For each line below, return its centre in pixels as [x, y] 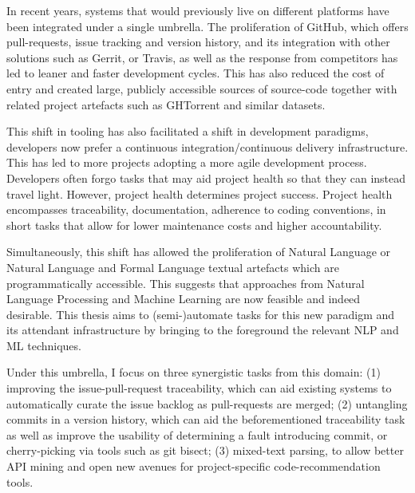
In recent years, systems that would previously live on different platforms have [198, 10]
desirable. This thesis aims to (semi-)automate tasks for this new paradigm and [201, 314]
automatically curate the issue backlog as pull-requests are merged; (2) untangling [207, 403]
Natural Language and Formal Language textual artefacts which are [173, 267]
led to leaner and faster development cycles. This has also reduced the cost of [196, 73]
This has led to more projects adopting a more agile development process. [187, 162]
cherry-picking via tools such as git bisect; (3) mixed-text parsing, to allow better [205, 450]
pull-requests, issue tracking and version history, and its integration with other [198, 42]
